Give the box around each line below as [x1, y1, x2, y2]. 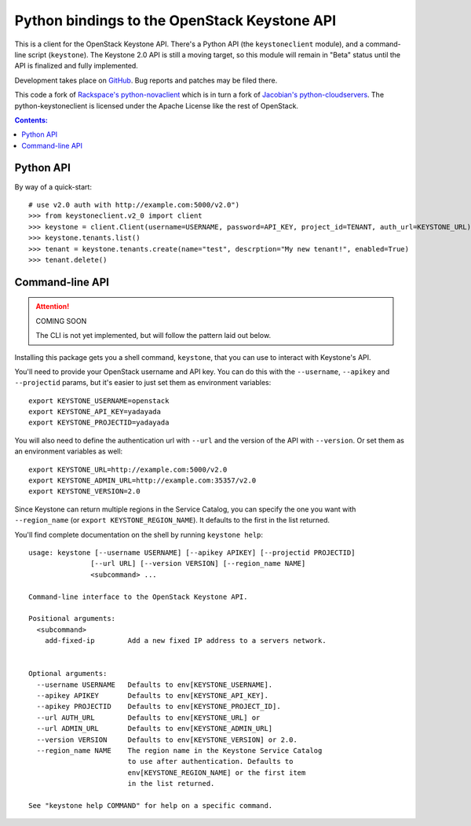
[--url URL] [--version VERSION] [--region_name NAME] [90, 559, 306, 568]
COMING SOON [35, 316, 87, 325]
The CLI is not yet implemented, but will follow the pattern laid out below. [35, 331, 271, 340]
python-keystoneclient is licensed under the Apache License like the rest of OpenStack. [14, 101, 298, 110]
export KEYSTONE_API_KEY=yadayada [28, 407, 161, 417]
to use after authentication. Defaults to [127, 757, 294, 766]
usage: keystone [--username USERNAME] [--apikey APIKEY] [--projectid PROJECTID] [28, 548, 356, 557]
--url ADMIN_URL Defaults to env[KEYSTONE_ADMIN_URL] [36, 724, 273, 733]
